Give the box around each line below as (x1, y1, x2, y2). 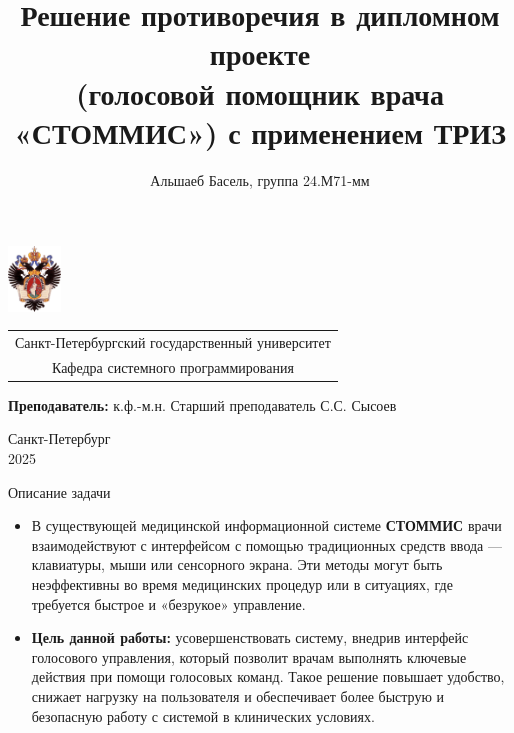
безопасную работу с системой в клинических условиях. (31, 705, 375, 726)
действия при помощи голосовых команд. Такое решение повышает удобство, (31, 666, 505, 687)
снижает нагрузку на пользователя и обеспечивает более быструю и (31, 686, 444, 706)
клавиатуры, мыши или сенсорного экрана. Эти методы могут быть (31, 554, 443, 575)
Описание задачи (8, 481, 111, 502)
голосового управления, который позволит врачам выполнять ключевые (31, 646, 467, 667)
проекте (209, 33, 311, 74)
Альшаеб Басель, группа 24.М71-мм (150, 169, 370, 190)
